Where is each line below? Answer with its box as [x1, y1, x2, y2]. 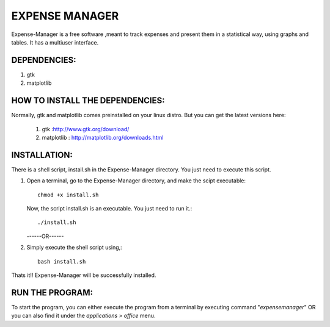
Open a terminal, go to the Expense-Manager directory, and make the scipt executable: [26, 177, 246, 184]
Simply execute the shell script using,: [26, 244, 122, 251]
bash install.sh [37, 258, 86, 265]
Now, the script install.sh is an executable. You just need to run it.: [26, 205, 193, 212]
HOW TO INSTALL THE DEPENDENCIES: [11, 95, 165, 106]
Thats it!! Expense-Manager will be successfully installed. [11, 271, 156, 279]
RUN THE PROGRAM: [11, 287, 93, 298]
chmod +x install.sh [37, 191, 99, 198]
